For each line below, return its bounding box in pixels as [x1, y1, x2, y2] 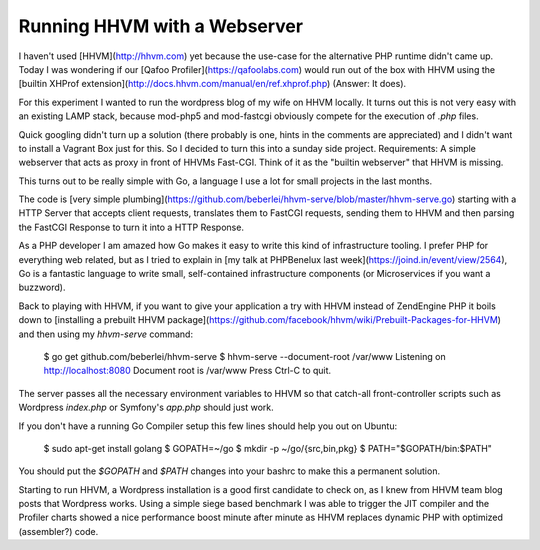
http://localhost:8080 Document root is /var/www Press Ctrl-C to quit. [43, 365, 332, 377]
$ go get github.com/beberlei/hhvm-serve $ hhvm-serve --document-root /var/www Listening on [43, 350, 446, 362]
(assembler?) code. [18, 525, 99, 537]
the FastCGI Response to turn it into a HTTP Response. [18, 221, 245, 233]
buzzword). [18, 281, 66, 294]
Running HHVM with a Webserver [18, 15, 304, 37]
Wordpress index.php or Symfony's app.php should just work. [18, 401, 274, 414]
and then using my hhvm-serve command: [18, 328, 194, 340]
